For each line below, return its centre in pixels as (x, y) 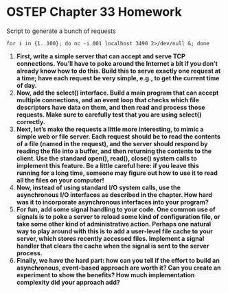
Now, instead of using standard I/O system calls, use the (99, 187)
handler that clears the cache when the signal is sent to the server (113, 246)
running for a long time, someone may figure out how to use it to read (117, 173)
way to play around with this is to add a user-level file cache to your (115, 231)
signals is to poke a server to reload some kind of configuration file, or (118, 216)
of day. (26, 85)
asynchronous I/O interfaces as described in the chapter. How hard (114, 195)
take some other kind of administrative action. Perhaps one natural (114, 224)
